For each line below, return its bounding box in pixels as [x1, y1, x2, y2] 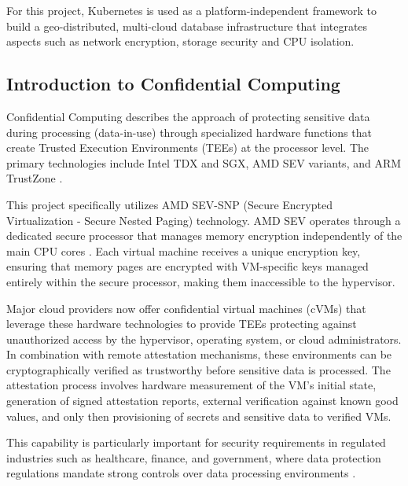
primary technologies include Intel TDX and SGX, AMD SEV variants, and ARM [6, 154, 402, 171]
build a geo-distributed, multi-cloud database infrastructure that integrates [6, 17, 368, 34]
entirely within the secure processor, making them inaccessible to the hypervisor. [6, 273, 395, 289]
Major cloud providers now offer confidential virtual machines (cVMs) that [6, 300, 366, 316]
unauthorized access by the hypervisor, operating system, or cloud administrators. [6, 330, 402, 347]
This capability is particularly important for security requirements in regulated [6, 434, 386, 451]
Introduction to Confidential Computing [6, 72, 340, 96]
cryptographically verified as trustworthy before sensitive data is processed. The [6, 361, 391, 377]
